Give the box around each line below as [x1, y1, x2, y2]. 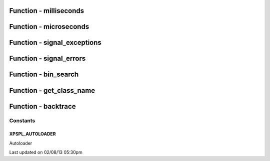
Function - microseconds [9, 22, 89, 31]
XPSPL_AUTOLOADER [9, 131, 56, 137]
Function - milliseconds [9, 6, 84, 15]
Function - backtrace [9, 102, 76, 111]
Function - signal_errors [9, 54, 86, 63]
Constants [9, 117, 35, 124]
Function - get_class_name [9, 86, 95, 95]
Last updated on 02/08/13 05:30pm [9, 150, 82, 156]
